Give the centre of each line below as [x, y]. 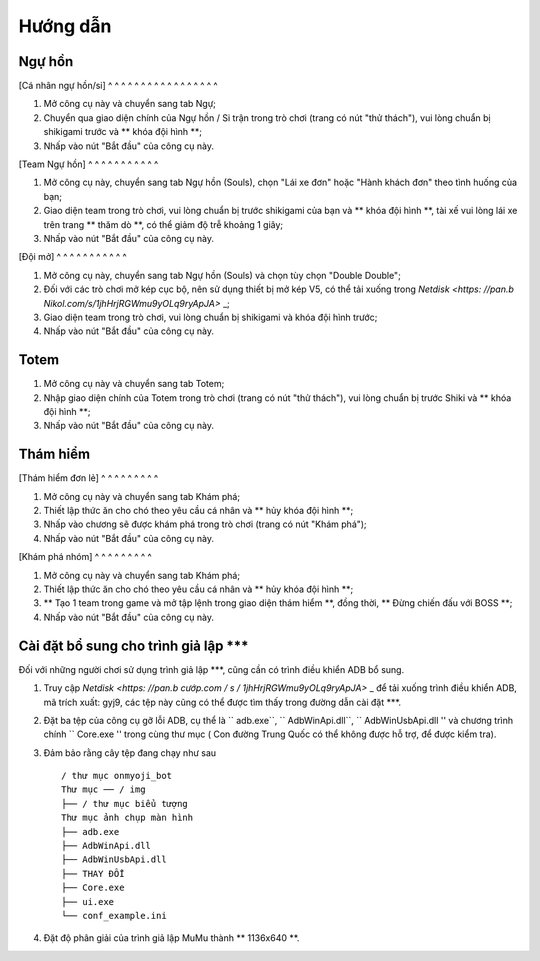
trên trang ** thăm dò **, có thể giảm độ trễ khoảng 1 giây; [163, 224]
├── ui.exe [88, 901]
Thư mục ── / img [103, 789]
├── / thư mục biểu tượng [125, 803]
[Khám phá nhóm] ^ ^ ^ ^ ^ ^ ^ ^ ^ [85, 557]
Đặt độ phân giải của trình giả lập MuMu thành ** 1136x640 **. [171, 938]
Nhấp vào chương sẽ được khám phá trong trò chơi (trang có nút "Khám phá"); [205, 524]
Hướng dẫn [65, 26]
